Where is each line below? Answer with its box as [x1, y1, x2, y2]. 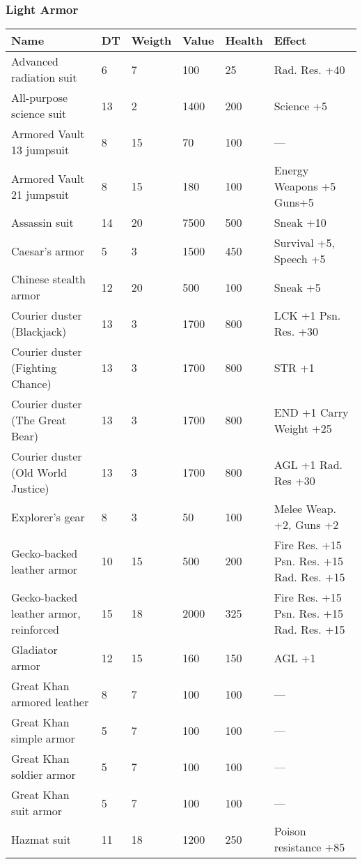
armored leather [11, 694, 89, 710]
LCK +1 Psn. [274, 307, 341, 324]
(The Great [11, 412, 67, 429]
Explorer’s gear [11, 508, 85, 525]
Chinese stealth [11, 271, 86, 288]
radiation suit [11, 69, 77, 86]
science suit [11, 105, 67, 122]
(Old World [11, 464, 68, 481]
